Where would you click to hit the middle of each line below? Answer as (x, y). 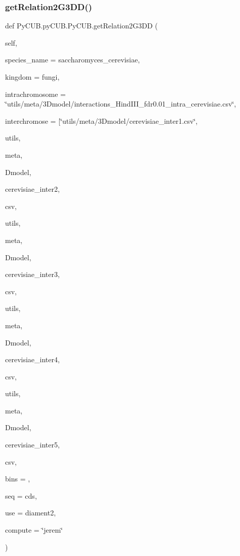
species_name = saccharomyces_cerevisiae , (73, 60)
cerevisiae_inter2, (32, 189)
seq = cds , (21, 495)
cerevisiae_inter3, (32, 274)
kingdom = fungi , (32, 77)
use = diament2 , (31, 513)
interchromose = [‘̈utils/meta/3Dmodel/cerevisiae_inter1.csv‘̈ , (102, 120)
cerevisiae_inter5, (32, 445)
